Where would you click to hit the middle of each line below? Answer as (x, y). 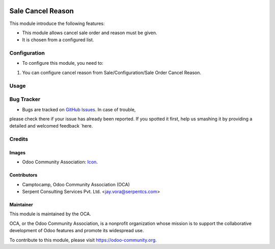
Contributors (23, 175)
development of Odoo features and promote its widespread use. (77, 231)
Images (17, 153)
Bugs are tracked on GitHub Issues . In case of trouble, (79, 109)
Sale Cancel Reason (42, 11)
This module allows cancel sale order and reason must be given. (90, 33)
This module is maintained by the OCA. (50, 214)
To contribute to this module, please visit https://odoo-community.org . (83, 240)
